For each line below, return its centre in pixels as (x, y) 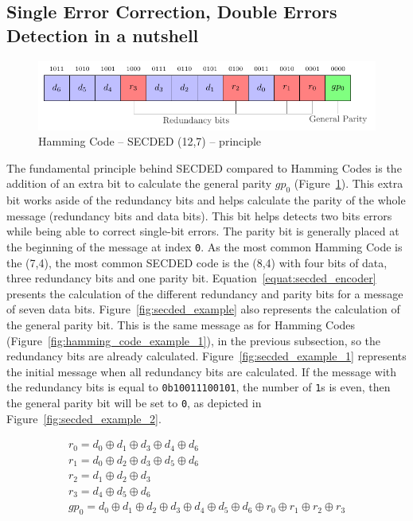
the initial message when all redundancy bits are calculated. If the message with (202, 371)
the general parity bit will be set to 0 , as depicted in (134, 403)
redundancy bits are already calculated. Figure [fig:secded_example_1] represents (206, 356)
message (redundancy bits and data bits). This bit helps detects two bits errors (199, 215)
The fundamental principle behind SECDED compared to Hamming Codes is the (204, 167)
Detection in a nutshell (103, 35)
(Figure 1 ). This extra (349, 183)
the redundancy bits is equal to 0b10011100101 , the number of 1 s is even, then (199, 387)
